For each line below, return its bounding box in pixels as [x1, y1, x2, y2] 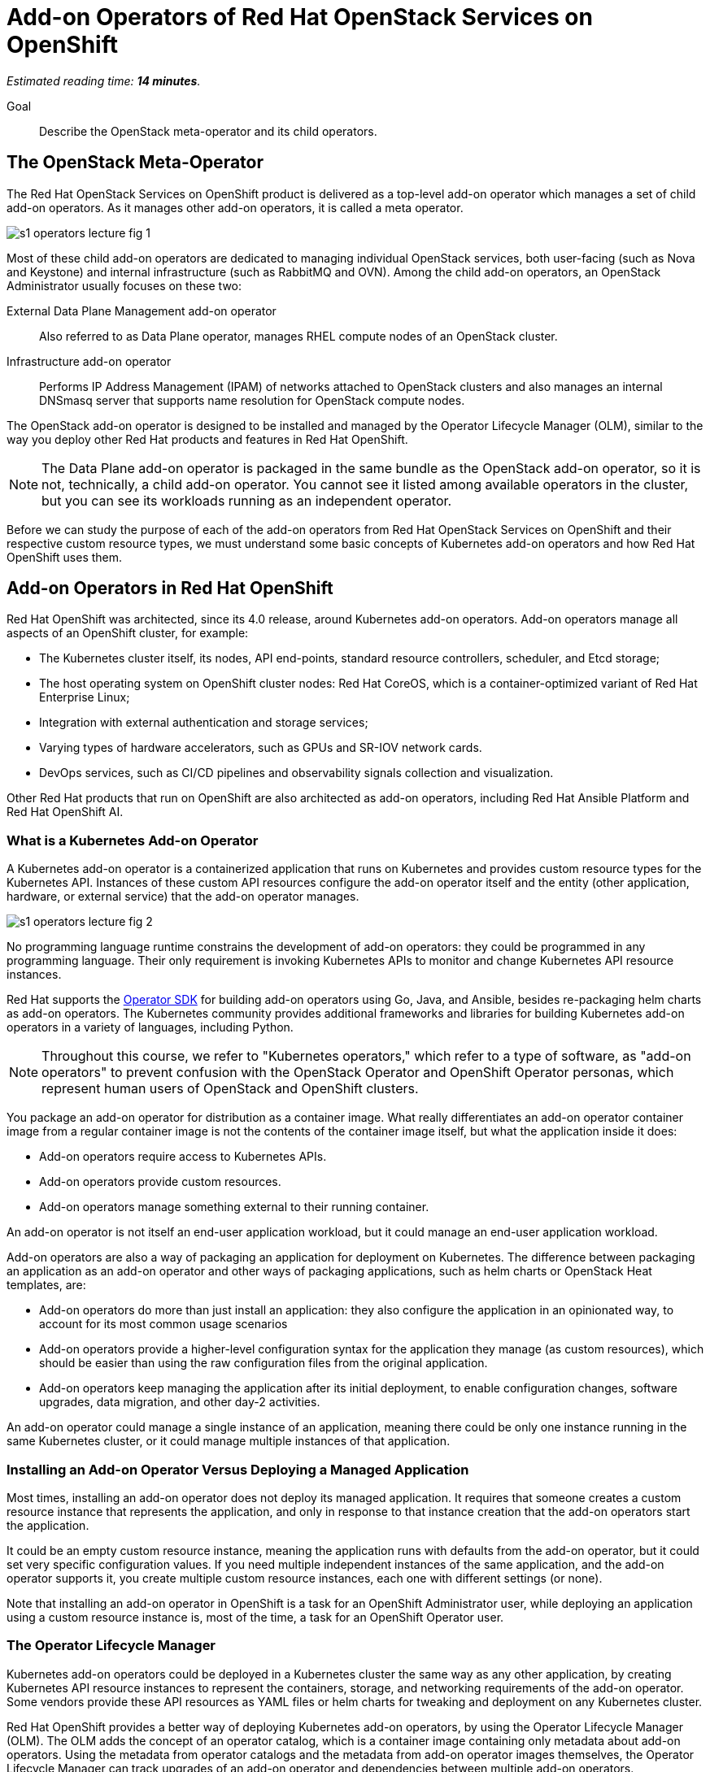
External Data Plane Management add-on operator [7, 303, 277, 318]
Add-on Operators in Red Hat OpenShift [7, 578, 333, 599]
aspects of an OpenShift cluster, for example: [7, 626, 249, 641]
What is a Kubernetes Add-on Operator [7, 832, 259, 849]
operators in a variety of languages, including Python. [7, 1020, 294, 1035]
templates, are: [7, 1278, 86, 1292]
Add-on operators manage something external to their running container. [39, 1200, 429, 1214]
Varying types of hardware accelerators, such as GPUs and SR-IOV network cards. [39, 741, 482, 755]
